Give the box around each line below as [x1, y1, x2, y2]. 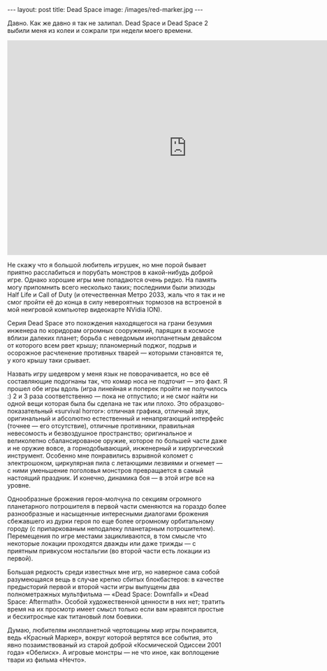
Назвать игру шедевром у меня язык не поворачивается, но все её [7, 369, 210, 378]
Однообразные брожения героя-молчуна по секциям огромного [7, 495, 202, 503]
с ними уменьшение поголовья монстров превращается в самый [7, 467, 204, 474]
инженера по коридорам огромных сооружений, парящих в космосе [7, 327, 215, 334]
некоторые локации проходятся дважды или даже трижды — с [7, 539, 196, 547]
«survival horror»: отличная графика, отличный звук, [54, 407, 210, 415]
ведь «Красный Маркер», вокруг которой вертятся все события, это [7, 633, 213, 642]
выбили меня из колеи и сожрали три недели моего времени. [7, 27, 194, 34]
